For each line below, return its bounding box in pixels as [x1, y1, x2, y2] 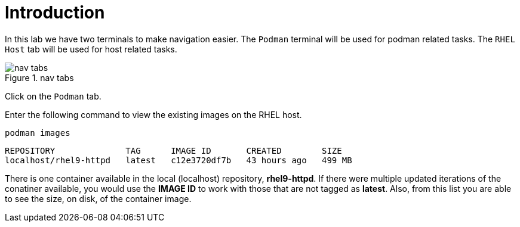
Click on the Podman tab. [5, 91, 101, 101]
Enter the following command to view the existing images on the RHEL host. [5, 109, 302, 120]
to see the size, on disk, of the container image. [5, 193, 192, 204]
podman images [5, 128, 70, 138]
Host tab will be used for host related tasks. [5, 43, 177, 54]
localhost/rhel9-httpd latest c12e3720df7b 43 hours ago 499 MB [5, 155, 352, 165]
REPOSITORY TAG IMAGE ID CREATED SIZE [5, 145, 342, 156]
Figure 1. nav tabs [5, 72, 74, 83]
